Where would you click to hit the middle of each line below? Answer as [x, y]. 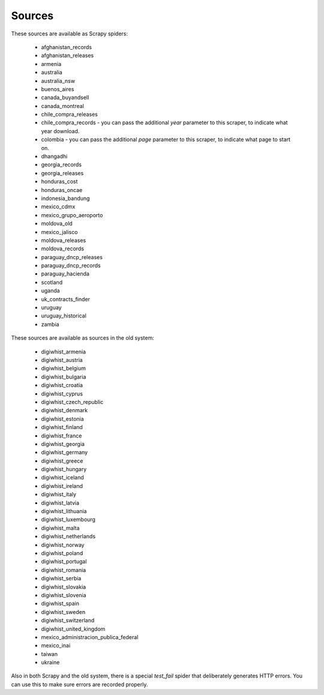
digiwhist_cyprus [62, 394]
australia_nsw [58, 80]
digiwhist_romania [64, 570]
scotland [52, 282]
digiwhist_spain [60, 604]
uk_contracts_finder [65, 299]
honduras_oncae [62, 190]
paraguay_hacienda [65, 274]
